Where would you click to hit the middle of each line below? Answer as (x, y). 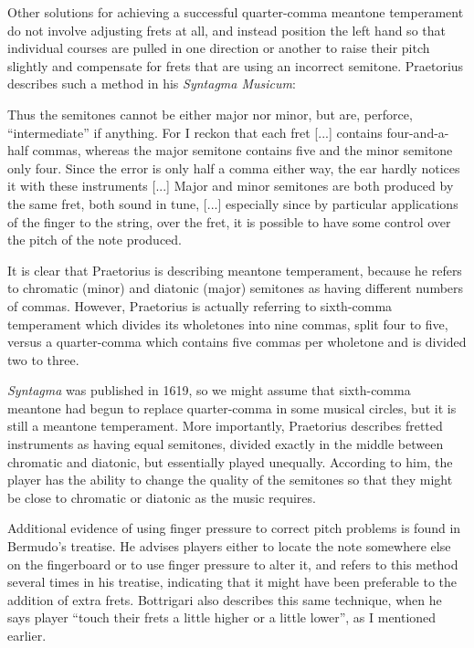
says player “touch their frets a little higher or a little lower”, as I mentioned (222, 617)
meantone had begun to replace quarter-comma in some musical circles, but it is (232, 408)
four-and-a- (418, 132)
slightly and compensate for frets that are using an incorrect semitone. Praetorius (236, 65)
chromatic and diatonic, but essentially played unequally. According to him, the (230, 461)
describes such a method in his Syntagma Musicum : (152, 84)
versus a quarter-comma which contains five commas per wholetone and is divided (237, 342)
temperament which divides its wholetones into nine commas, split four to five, (228, 324)
